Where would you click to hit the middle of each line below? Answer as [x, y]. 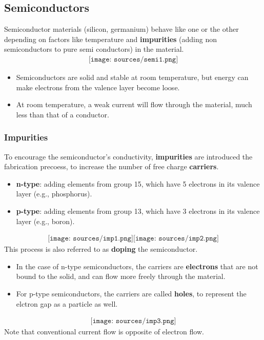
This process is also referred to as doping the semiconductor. [101, 249]
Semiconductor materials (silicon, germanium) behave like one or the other [121, 29]
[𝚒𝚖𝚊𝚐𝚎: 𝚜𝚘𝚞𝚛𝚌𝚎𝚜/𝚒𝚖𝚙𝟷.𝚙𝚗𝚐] [90, 239]
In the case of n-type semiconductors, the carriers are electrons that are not [137, 266]
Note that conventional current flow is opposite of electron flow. [104, 332]
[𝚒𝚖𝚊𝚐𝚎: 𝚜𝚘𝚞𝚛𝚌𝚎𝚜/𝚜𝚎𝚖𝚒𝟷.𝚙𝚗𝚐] [133, 59]
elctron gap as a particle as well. [67, 303]
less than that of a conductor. [63, 114]
